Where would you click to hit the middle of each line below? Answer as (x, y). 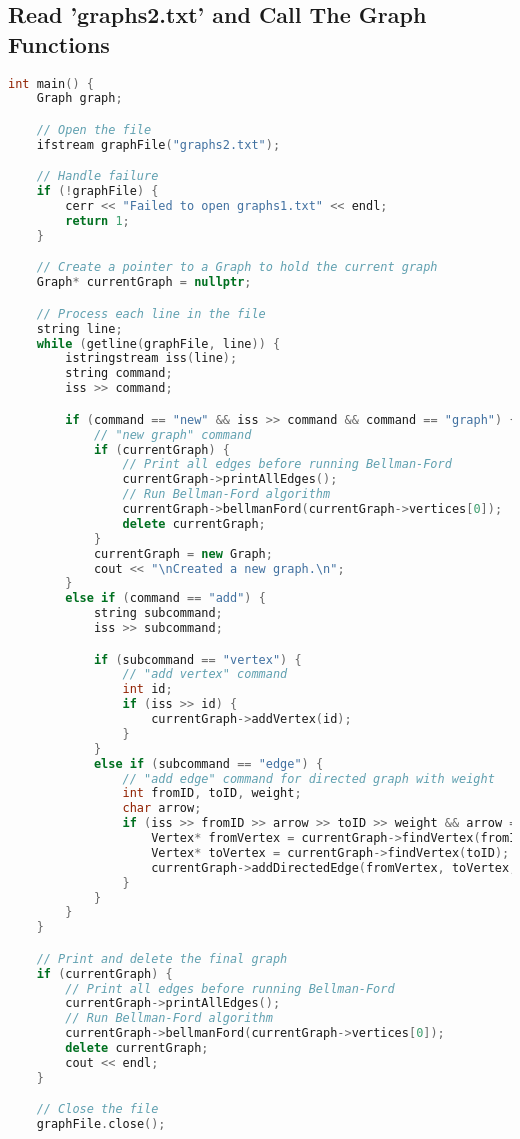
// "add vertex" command (205, 674)
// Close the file (97, 1109)
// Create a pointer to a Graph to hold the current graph (237, 267)
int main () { (51, 83)
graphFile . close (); (101, 1124)
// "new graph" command (172, 434)
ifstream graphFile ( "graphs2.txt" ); (158, 144)
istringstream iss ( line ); (151, 358)
